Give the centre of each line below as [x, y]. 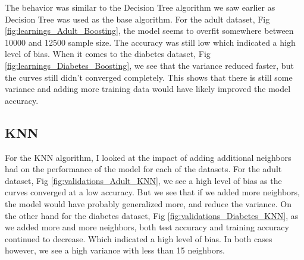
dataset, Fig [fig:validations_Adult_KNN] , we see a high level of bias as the [143, 180]
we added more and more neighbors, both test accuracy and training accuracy [147, 227]
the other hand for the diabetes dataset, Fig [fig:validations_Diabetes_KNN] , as [152, 215]
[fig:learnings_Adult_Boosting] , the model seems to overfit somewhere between [149, 31]
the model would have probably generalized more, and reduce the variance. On [148, 203]
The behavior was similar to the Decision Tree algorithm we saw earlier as [140, 7]
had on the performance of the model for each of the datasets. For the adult [143, 169]
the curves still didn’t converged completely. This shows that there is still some [149, 77]
